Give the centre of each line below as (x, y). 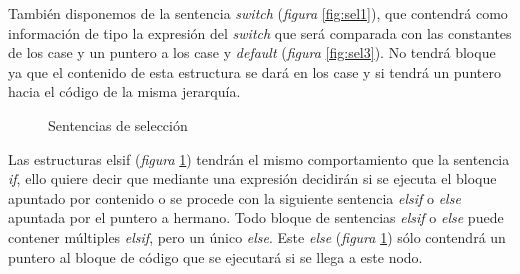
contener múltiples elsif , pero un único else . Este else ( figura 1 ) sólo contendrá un (257, 236)
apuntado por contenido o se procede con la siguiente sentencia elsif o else (234, 197)
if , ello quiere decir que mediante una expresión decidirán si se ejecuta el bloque (252, 178)
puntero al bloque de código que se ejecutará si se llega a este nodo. (215, 256)
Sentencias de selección (118, 124)
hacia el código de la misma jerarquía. (124, 91)
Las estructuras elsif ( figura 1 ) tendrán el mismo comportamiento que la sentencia (259, 158)
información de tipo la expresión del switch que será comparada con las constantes (260, 32)
